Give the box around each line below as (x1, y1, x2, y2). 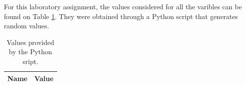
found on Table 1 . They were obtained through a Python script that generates (4, 11, 238, 21)
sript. (22, 56, 39, 66)
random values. (4, 21, 49, 31)
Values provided (6, 37, 55, 47)
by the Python (9, 46, 52, 57)
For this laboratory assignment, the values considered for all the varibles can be (4, 1, 242, 11)
